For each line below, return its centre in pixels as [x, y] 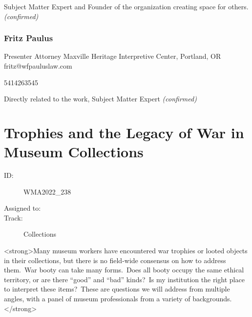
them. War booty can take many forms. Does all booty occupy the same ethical [124, 270]
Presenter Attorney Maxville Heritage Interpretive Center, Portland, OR [113, 56]
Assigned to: [22, 208]
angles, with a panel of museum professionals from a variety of [97, 299]
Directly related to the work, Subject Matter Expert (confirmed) [100, 99]
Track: [13, 217]
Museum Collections [74, 152]
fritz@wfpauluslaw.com [38, 66]
